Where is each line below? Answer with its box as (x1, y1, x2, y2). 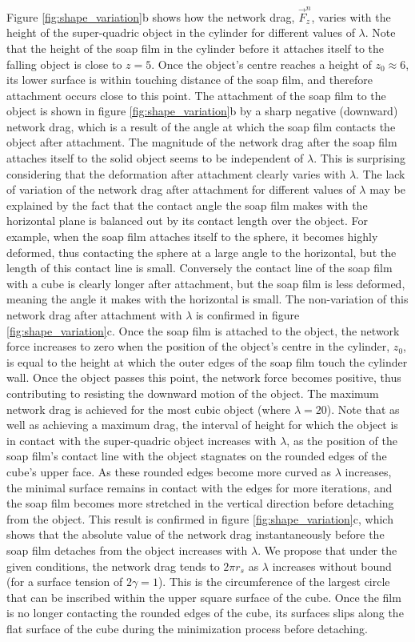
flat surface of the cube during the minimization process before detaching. (6, 620, 368, 636)
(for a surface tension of (6, 573, 123, 590)
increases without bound (272, 557, 392, 574)
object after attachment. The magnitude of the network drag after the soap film (6, 134, 397, 150)
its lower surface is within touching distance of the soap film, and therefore (6, 71, 373, 88)
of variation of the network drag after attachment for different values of (6, 181, 356, 198)
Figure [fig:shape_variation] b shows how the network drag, (6, 8, 295, 25)
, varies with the (311, 8, 391, 25)
